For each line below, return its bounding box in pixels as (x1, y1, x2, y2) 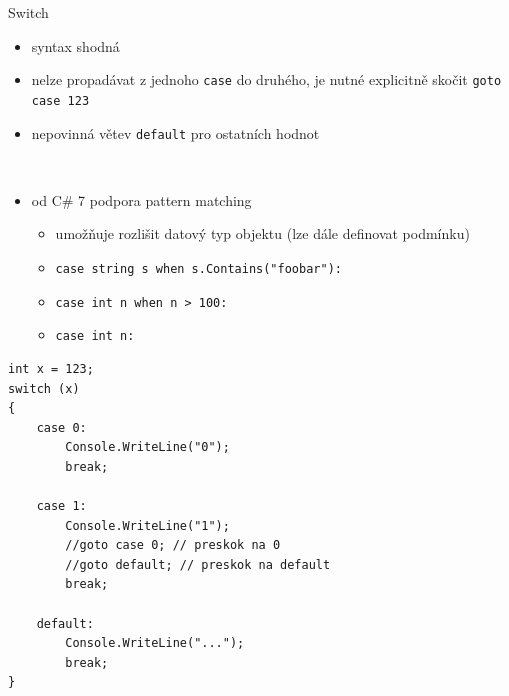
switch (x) (8, 381, 80, 396)
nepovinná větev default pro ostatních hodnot (31, 122, 320, 143)
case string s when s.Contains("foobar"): (55, 261, 342, 276)
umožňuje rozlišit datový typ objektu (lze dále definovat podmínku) (55, 223, 470, 244)
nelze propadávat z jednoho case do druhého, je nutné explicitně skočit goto (31, 69, 502, 90)
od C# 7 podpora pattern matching (31, 189, 252, 210)
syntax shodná (31, 35, 120, 56)
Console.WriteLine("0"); (65, 440, 230, 455)
